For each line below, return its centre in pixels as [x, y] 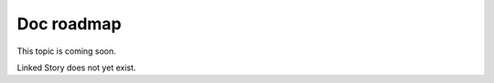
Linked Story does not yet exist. [76, 67]
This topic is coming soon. [66, 51]
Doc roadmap [70, 24]
